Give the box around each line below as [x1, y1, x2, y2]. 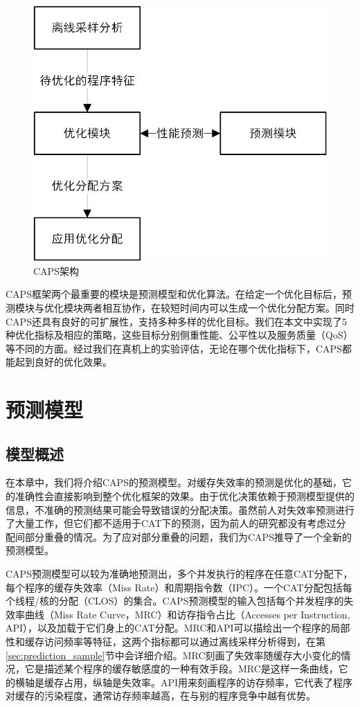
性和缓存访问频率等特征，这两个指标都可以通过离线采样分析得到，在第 [6, 634, 325, 648]
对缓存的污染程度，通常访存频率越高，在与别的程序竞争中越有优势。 [6, 688, 316, 703]
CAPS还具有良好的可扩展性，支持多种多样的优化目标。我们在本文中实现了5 [6, 314, 347, 328]
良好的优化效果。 [34, 355, 112, 369]
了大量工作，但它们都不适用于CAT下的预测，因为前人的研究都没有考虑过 [6, 516, 336, 530]
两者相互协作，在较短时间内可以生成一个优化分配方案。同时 [82, 300, 354, 314]
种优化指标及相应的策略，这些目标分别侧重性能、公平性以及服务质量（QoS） [6, 328, 353, 342]
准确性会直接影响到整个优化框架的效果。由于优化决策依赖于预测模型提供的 [15, 489, 354, 503]
